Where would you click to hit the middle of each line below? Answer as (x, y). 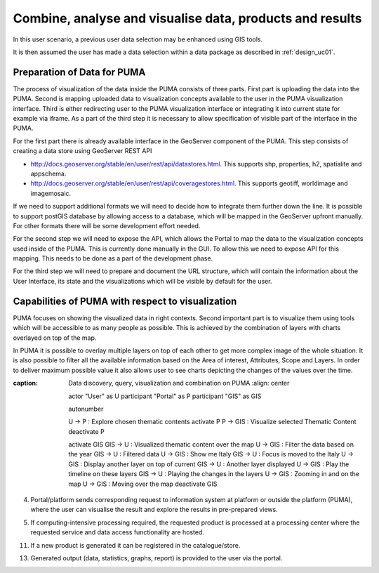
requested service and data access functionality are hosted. (118, 532)
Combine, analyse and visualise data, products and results (187, 18)
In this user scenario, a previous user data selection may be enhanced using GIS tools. (138, 39)
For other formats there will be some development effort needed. (107, 225)
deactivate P (86, 431)
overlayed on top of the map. (55, 338)
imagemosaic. (51, 193)
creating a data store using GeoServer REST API (82, 151)
